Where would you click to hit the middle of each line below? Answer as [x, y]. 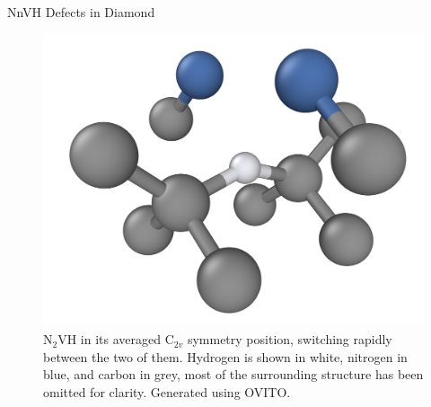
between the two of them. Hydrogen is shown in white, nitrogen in [225, 356]
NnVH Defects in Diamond [81, 12]
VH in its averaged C [116, 339]
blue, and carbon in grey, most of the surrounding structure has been [233, 374]
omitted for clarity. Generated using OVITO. [167, 391]
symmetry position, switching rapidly [290, 339]
